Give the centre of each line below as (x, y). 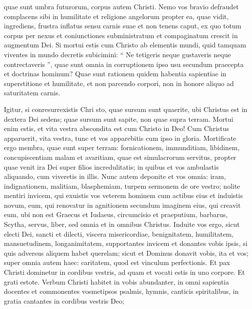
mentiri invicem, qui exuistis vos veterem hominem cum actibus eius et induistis (124, 195)
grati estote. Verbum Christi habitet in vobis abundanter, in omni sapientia (116, 281)
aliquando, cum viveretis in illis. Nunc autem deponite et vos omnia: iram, (115, 176)
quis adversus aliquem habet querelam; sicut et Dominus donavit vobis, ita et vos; (126, 253)
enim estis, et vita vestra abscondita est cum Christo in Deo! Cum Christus (117, 128)
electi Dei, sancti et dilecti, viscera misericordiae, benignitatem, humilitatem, (119, 233)
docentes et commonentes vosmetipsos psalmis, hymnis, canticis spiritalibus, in (121, 291)
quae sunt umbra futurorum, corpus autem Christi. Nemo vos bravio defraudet (122, 6)
